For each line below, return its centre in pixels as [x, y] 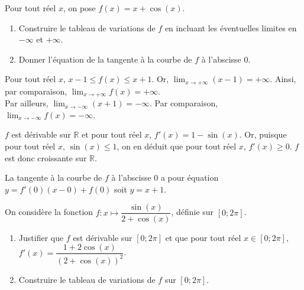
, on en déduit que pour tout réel [177, 146]
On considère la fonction [49, 212]
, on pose [79, 8]
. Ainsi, [283, 79]
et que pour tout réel [203, 237]
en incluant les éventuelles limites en [231, 27]
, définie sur [193, 212]
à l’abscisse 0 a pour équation [165, 177]
